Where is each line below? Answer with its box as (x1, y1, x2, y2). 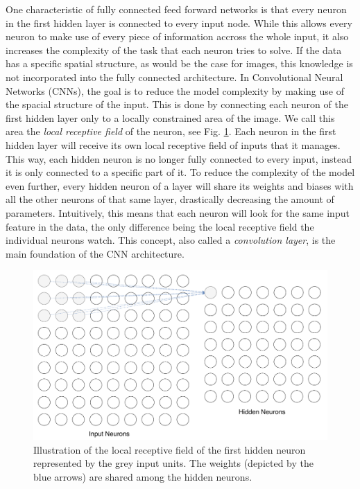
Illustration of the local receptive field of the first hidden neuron (33, 442, 306, 456)
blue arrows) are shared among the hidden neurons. (33, 469, 252, 483)
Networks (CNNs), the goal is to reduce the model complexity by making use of (6, 83, 344, 98)
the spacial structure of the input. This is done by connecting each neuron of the (6, 97, 348, 112)
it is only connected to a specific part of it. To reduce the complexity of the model (6, 165, 355, 179)
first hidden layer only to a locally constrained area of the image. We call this (6, 110, 335, 125)
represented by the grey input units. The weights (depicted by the (33, 456, 314, 470)
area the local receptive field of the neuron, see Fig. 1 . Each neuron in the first (6, 124, 336, 139)
